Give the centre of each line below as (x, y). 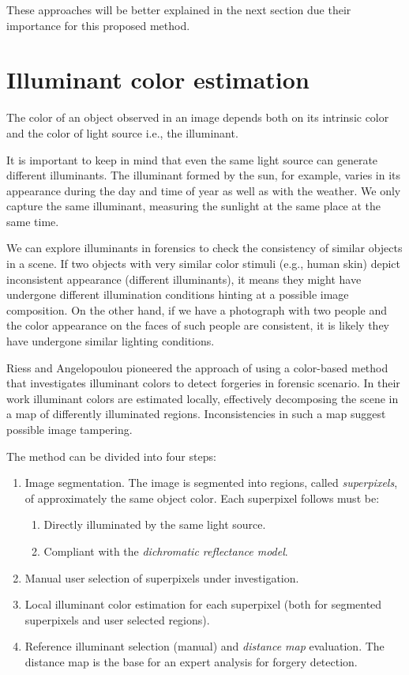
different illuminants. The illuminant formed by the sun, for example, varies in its (204, 175)
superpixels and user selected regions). (117, 619)
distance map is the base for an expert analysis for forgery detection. (191, 661)
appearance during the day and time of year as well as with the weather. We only (204, 190)
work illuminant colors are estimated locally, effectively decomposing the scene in (203, 398)
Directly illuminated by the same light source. (155, 524)
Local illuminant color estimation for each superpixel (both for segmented (203, 604)
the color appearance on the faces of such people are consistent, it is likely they (198, 325)
